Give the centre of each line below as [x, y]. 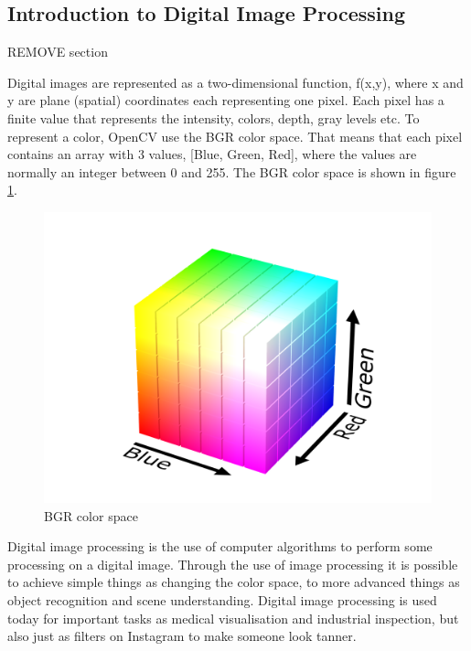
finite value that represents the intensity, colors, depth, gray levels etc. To [214, 117]
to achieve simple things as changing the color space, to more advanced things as [234, 582]
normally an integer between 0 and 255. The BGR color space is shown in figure [232, 171]
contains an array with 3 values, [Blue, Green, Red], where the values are [212, 154]
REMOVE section [58, 52]
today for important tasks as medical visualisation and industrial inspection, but [233, 618]
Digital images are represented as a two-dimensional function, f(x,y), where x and [235, 82]
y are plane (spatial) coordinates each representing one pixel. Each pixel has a [226, 100]
